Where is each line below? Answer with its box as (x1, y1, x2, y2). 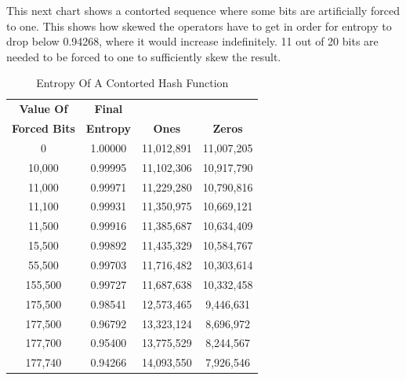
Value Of (19, 100, 68, 117)
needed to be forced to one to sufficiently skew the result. (6, 48, 281, 64)
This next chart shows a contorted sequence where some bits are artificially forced (6, 2, 400, 18)
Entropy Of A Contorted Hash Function (36, 75, 229, 91)
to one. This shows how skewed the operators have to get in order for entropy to (6, 17, 392, 34)
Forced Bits (12, 120, 75, 137)
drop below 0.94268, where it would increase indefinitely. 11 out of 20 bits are (6, 33, 379, 49)
